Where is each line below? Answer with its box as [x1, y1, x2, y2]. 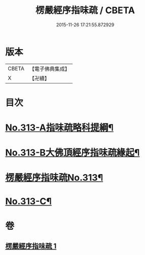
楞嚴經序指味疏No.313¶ [5, 172, 103, 184]
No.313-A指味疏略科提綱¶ [5, 122, 114, 134]
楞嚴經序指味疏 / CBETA [35, 5, 135, 16]
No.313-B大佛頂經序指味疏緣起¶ [5, 147, 140, 158]
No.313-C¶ [5, 195, 52, 207]
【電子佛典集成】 [29, 65, 70, 72]
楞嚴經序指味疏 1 [5, 242, 57, 250]
